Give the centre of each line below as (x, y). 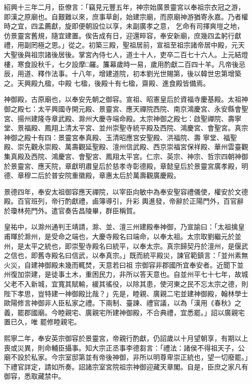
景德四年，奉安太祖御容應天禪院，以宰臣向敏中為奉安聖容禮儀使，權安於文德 (126, 191)
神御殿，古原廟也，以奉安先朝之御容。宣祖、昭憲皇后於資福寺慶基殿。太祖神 (126, 99)
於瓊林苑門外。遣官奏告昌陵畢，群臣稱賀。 (72, 210)
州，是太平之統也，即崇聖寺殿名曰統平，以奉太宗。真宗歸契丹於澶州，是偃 (123, 246)
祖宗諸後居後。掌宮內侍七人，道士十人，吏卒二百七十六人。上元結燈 (139, 54)
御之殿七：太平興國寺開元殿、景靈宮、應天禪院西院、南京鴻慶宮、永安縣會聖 (126, 108)
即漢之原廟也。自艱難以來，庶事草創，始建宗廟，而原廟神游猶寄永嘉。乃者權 (126, 16)
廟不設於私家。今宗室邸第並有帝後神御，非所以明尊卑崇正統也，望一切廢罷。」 (126, 357)
